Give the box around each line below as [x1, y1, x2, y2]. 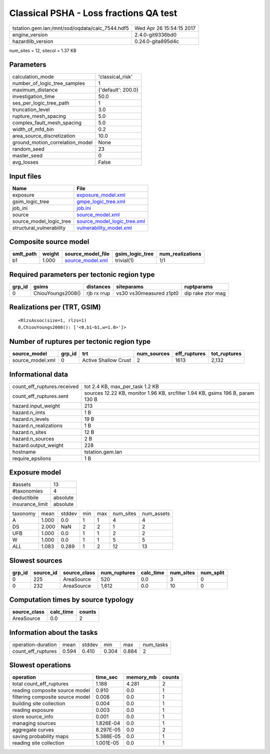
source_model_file [64, 250, 110, 257]
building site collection [12, 700, 65, 707]
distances [86, 283, 111, 290]
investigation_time [12, 93, 55, 100]
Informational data [9, 370, 68, 379]
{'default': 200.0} [98, 87, 139, 94]
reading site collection [12, 739, 64, 746]
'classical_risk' [98, 73, 132, 80]
